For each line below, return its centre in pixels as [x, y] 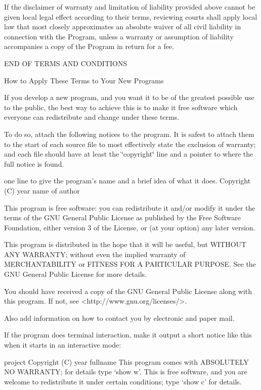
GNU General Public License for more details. [76, 274]
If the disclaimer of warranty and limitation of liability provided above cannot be [130, 7]
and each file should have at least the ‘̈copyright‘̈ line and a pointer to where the [129, 154]
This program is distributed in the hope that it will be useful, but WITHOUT [125, 244]
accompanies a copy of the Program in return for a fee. [89, 46]
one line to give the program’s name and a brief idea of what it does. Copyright [127, 181]
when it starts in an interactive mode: [63, 345]
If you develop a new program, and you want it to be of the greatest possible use [129, 97]
